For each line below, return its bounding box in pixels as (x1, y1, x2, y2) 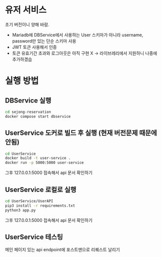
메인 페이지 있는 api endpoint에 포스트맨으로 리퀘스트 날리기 (5, 247, 121, 253)
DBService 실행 (5, 96, 51, 105)
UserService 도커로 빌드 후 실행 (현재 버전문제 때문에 (5, 129, 157, 137)
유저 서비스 (5, 4, 47, 16)
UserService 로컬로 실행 (5, 185, 77, 193)
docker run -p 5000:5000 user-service (5, 160, 84, 165)
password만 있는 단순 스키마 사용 (12, 38, 77, 44)
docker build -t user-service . (5, 156, 71, 161)
